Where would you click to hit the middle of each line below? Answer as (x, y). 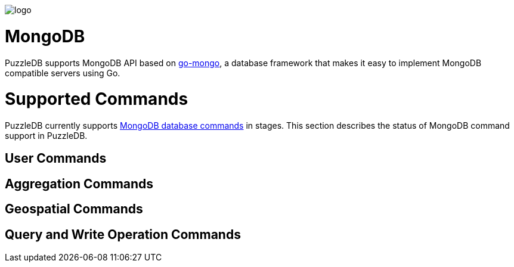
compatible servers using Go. (63, 73)
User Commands (56, 159)
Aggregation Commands (79, 184)
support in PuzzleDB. (46, 136)
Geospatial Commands (74, 209)
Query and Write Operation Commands (123, 234)
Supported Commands (97, 99)
